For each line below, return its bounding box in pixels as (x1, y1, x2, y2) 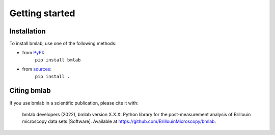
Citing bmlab (9, 86, 51, 95)
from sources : (22, 66, 52, 72)
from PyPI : (22, 50, 44, 56)
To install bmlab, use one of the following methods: (9, 41, 117, 47)
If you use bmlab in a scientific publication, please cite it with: (9, 99, 139, 106)
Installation (9, 27, 46, 36)
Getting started (9, 8, 75, 19)
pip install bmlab (35, 57, 81, 63)
